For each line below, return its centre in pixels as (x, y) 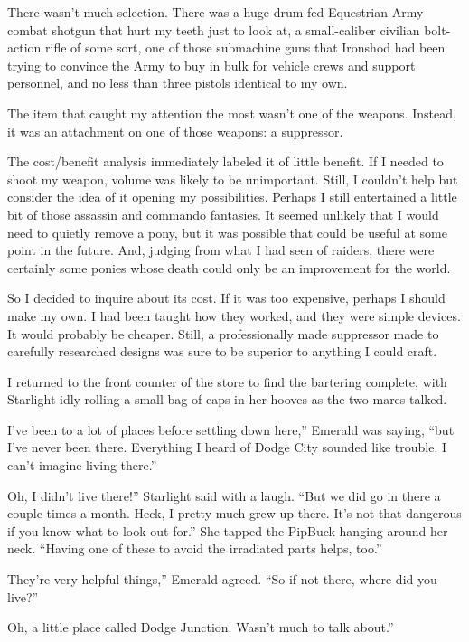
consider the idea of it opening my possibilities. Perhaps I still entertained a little (232, 197)
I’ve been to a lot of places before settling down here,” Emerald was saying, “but (231, 429)
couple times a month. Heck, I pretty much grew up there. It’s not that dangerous (234, 513)
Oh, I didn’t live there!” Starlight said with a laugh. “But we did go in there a (224, 495)
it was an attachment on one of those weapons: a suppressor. (175, 131)
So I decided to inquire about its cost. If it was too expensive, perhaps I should (226, 298)
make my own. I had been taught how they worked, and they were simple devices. (234, 315)
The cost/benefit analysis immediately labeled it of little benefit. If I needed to (225, 161)
